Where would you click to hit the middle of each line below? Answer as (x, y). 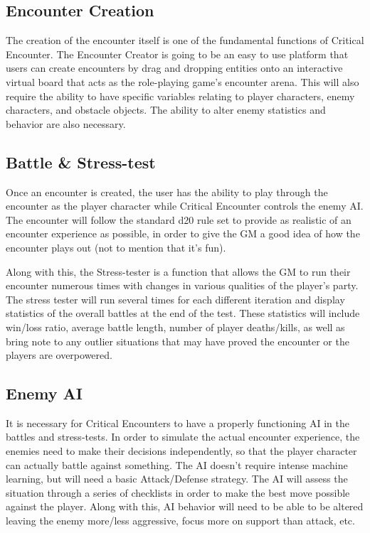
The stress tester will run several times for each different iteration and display (175, 299)
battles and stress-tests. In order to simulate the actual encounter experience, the (183, 437)
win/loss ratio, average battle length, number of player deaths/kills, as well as (175, 327)
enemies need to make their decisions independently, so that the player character (181, 451)
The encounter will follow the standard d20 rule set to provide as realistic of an (179, 219)
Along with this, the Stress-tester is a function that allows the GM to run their (178, 271)
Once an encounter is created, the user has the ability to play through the (167, 192)
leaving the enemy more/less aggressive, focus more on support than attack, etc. (180, 521)
